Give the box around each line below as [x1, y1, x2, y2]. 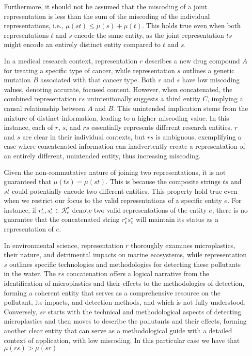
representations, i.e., [4, 20, 63, 31]
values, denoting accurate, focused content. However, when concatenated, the [4, 84, 233, 94]
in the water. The [4, 268, 56, 279]
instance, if [4, 204, 36, 215]
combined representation [4, 93, 77, 104]
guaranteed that [4, 176, 51, 186]
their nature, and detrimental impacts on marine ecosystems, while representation [4, 249, 247, 260]
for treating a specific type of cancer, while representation [4, 65, 175, 75]
